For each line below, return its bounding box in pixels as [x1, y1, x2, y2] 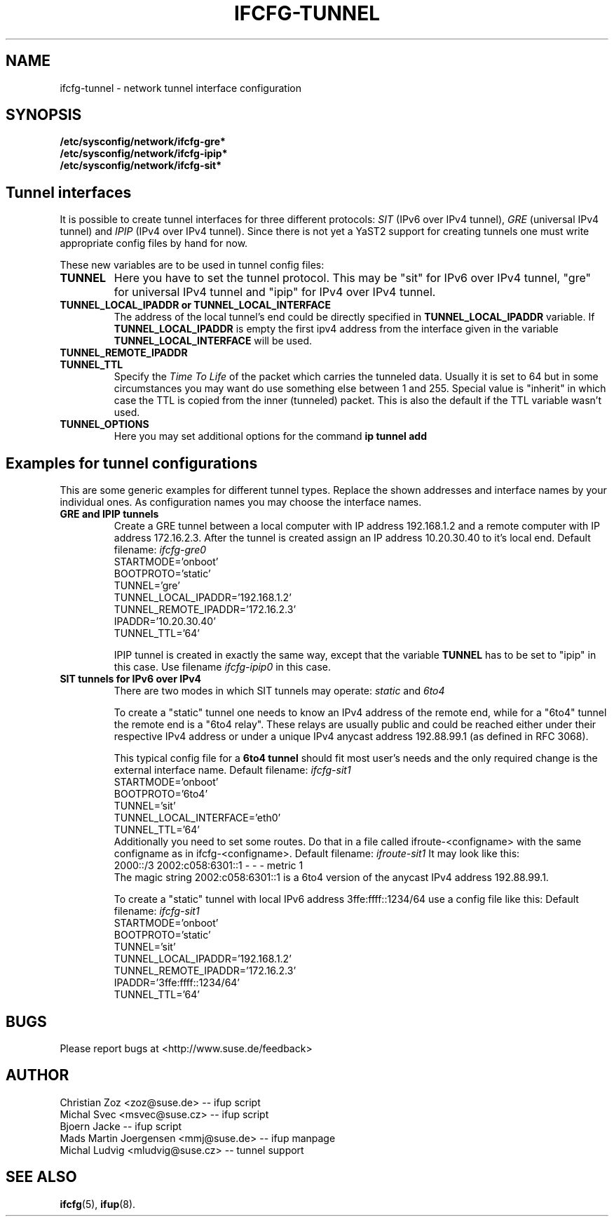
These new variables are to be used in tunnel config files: [60, 259, 325, 271]
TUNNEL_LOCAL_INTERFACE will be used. [114, 335, 313, 347]
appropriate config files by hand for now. [60, 237, 248, 250]
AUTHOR [6, 1066, 69, 1085]
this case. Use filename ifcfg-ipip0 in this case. [114, 661, 331, 673]
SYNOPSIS [6, 106, 82, 124]
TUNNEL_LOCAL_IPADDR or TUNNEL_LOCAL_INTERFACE [60, 299, 331, 311]
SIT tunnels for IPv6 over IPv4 [60, 673, 202, 685]
